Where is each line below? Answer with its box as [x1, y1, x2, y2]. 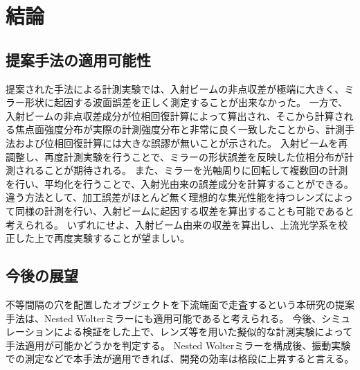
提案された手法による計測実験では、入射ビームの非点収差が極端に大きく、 [6, 81, 345, 96]
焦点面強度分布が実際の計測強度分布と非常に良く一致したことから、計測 [15, 122, 345, 136]
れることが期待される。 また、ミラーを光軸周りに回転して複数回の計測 [24, 163, 348, 177]
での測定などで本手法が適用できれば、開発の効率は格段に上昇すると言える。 [6, 351, 354, 366]
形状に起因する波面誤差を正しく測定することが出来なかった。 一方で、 [24, 95, 348, 109]
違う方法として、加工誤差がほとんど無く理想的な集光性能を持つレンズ [6, 190, 325, 204]
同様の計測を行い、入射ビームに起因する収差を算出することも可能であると [15, 203, 354, 218]
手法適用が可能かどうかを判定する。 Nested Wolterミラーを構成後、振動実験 [6, 337, 351, 352]
